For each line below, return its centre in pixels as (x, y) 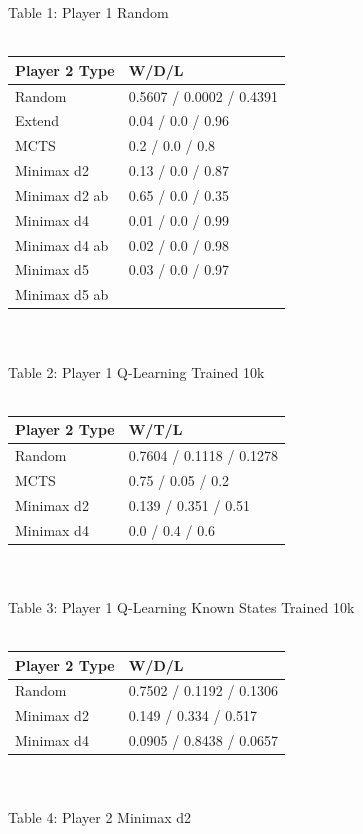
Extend (37, 120)
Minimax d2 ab (62, 194)
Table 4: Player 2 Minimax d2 (100, 817)
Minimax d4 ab (62, 244)
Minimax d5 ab (62, 294)
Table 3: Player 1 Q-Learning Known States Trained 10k (181, 606)
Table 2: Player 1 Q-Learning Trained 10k (136, 371)
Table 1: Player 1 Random (88, 12)
